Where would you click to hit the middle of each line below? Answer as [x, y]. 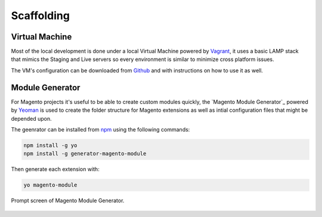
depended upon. [31, 118]
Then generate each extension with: [55, 169]
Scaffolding [40, 16]
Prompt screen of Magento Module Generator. [68, 201]
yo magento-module [50, 185]
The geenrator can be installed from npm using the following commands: [100, 129]
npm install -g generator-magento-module [85, 154]
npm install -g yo [50, 145]
